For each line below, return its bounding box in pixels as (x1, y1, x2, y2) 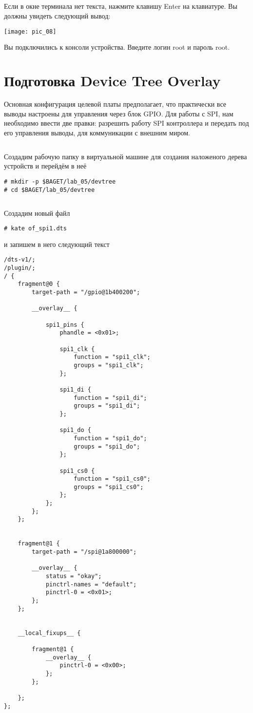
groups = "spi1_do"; (74, 443, 140, 450)
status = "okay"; (45, 573, 102, 580)
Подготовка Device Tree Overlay (4, 71, 221, 91)
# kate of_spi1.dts (4, 225, 67, 232)
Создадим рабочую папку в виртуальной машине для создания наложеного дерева (4, 151, 247, 161)
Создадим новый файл (4, 207, 70, 218)
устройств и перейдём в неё (4, 161, 87, 171)
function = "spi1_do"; (74, 434, 147, 442)
